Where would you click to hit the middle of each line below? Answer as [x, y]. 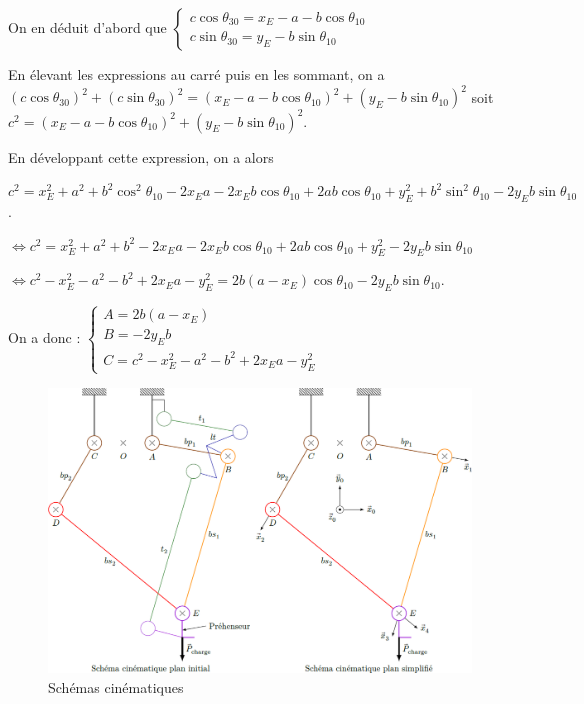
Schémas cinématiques [116, 686]
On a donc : [44, 337]
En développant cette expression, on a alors [141, 156]
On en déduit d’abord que [87, 27]
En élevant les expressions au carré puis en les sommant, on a [196, 74]
